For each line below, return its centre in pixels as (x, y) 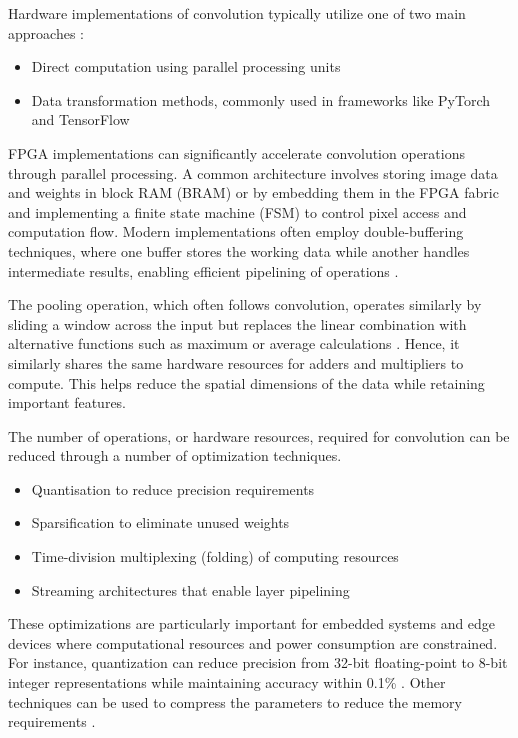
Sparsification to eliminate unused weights (160, 522)
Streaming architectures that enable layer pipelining (190, 589)
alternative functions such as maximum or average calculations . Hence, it (234, 343)
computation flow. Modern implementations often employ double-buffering (236, 231)
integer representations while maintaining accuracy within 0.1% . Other (227, 682)
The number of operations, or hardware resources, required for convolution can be (259, 435)
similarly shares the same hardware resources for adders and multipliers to (236, 362)
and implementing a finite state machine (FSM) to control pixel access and (237, 211)
